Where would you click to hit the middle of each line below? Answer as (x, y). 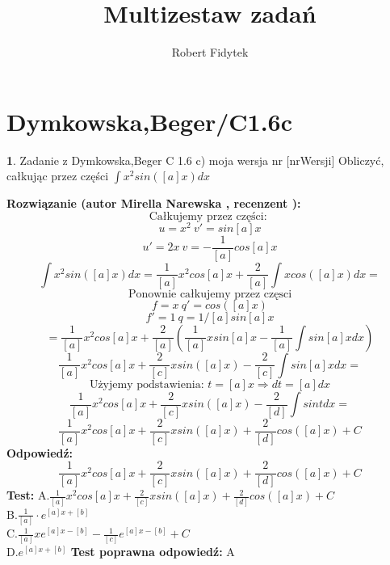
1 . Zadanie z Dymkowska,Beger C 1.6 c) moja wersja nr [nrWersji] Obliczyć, (195, 160)
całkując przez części (58, 176)
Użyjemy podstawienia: (147, 385)
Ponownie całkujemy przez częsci (210, 294)
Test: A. (28, 495)
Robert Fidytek (210, 52)
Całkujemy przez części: (208, 216)
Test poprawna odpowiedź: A (153, 552)
